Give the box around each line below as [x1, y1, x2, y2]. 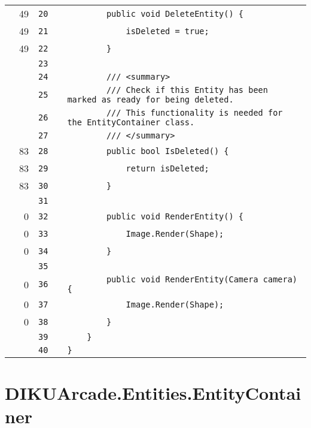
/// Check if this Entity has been [106, 85, 268, 95]
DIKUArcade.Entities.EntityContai [5, 381, 301, 405]
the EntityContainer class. [67, 117, 195, 127]
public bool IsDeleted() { [106, 146, 229, 156]
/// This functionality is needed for [106, 108, 283, 117]
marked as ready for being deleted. [67, 95, 234, 104]
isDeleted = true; [126, 26, 209, 36]
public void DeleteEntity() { [106, 8, 244, 19]
